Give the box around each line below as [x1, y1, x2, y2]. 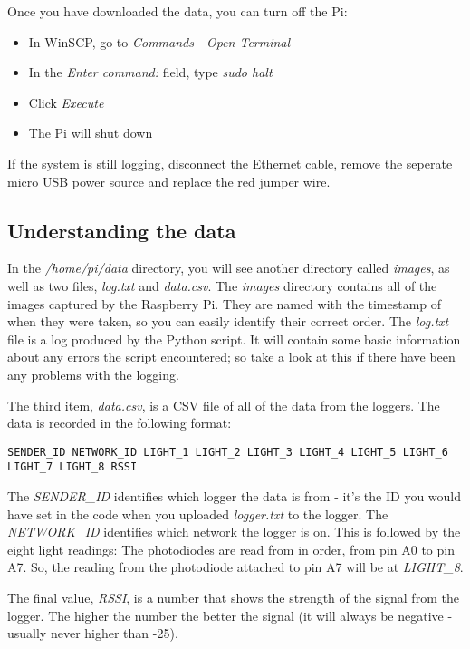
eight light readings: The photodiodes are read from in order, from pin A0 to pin [7, 539, 455, 558]
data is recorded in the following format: [7, 413, 232, 432]
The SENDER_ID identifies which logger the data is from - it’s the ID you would [7, 487, 461, 506]
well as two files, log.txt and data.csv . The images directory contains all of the [7, 276, 437, 295]
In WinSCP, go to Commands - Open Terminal [28, 32, 291, 51]
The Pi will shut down [28, 123, 153, 142]
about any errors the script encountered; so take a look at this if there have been [7, 347, 456, 366]
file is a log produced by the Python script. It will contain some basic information [7, 329, 461, 348]
